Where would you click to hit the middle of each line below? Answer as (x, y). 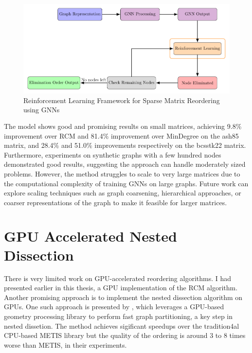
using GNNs (42, 110)
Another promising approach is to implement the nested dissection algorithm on (123, 297)
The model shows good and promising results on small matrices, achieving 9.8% (123, 126)
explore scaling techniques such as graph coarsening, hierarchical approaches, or (123, 193)
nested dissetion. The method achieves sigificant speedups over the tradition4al (122, 326)
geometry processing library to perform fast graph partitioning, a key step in (118, 316)
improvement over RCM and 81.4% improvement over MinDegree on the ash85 (121, 135)
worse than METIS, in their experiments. (65, 344)
